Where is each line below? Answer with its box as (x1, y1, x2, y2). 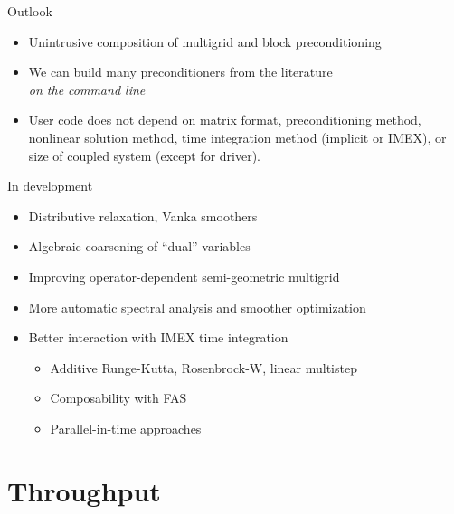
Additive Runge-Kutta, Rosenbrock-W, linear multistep (50, 358, 357, 377)
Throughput (7, 472, 161, 509)
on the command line (28, 79, 146, 98)
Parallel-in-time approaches (50, 418, 202, 437)
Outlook (7, 2, 52, 20)
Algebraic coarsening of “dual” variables (28, 237, 251, 256)
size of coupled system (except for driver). (28, 145, 261, 164)
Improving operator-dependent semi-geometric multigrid (28, 266, 340, 285)
